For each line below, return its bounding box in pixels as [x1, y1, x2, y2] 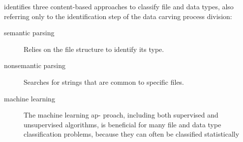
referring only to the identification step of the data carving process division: [4, 11, 232, 21]
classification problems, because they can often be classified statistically [24, 129, 240, 139]
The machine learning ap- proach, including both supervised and [24, 110, 218, 120]
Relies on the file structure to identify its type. [24, 44, 164, 54]
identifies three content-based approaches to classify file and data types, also [4, 1, 234, 11]
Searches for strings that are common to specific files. [24, 76, 184, 87]
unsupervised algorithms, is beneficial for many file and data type [24, 119, 221, 129]
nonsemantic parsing [4, 60, 66, 71]
